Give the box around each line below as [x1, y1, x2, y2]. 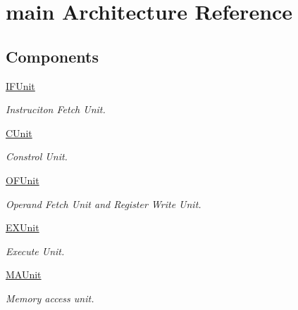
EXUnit [6, 220, 39, 235]
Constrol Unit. [6, 149, 68, 164]
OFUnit [6, 172, 39, 187]
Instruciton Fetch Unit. [6, 102, 106, 117]
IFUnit [6, 78, 35, 93]
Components [6, 45, 99, 67]
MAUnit [6, 267, 42, 282]
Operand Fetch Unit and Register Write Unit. [6, 196, 201, 211]
